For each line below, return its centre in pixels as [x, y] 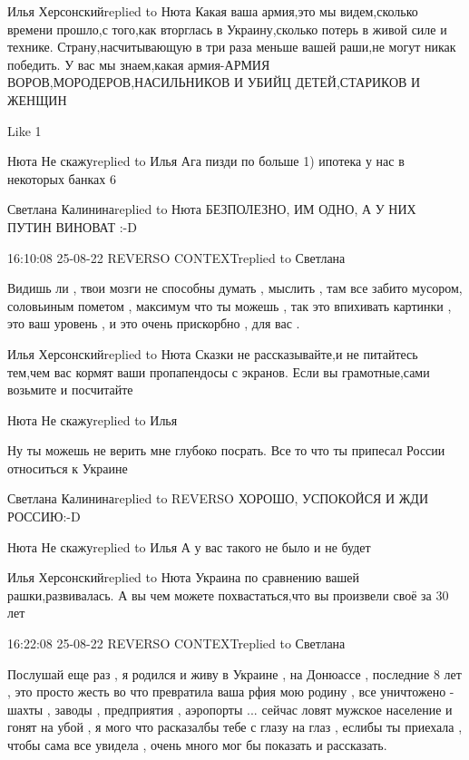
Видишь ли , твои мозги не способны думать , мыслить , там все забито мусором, [235, 288]
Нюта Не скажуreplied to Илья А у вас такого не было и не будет [189, 546]
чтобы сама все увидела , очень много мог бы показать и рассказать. [197, 745]
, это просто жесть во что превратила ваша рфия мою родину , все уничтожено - [231, 692]
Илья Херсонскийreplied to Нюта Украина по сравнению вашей [183, 577]
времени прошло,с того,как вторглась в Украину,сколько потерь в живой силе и [227, 29]
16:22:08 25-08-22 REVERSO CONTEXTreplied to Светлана [176, 643]
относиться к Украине [68, 468]
